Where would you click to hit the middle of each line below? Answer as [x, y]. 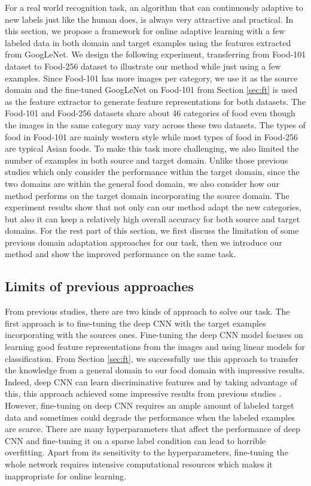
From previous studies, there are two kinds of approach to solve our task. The [147, 311]
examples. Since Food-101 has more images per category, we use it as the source [151, 78]
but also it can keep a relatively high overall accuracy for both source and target [153, 218]
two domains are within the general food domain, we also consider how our [142, 183]
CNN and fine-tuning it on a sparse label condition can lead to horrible [135, 440]
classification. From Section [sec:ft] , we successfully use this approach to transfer [152, 358]
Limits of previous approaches [99, 286]
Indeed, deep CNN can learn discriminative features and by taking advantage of [151, 381]
